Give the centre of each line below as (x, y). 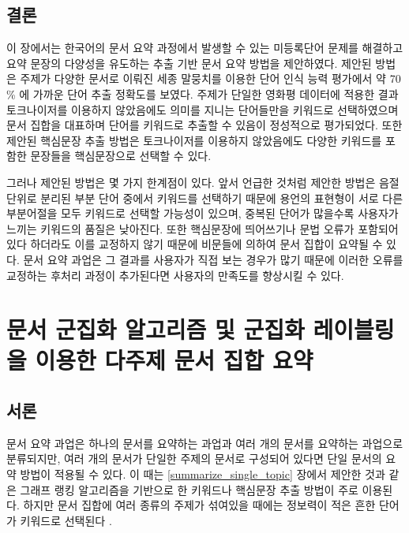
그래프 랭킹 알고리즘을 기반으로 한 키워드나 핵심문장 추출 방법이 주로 (189, 489)
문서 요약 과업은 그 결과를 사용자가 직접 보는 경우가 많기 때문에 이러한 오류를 (213, 259)
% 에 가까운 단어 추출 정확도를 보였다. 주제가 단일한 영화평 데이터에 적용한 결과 (203, 93)
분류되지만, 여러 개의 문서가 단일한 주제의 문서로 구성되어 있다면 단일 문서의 (194, 458)
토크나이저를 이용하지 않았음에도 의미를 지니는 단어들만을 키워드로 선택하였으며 (203, 109)
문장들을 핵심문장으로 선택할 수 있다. (121, 156)
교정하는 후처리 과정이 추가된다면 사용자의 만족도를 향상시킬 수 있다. (175, 275)
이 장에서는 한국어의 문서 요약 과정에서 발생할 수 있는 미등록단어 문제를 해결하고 (205, 48)
